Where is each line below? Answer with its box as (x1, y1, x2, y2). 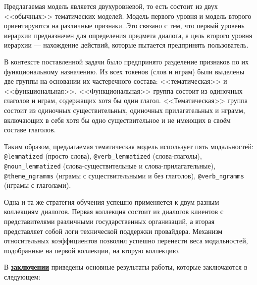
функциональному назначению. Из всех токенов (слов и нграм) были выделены (4, 66, 245, 76)
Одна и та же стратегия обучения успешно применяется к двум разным (4, 196, 219, 207)
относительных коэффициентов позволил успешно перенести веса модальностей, (4, 235, 248, 246)
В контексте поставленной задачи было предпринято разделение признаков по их (4, 56, 249, 66)
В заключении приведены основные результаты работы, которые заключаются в (4, 262, 248, 272)
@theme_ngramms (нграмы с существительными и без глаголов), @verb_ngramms (4, 170, 244, 180)
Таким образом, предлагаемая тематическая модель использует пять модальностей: (4, 141, 254, 151)
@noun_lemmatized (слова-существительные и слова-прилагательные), (4, 160, 216, 171)
